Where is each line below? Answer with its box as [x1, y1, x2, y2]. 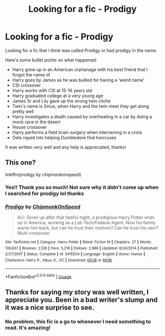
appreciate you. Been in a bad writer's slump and [5, 296, 158, 304]
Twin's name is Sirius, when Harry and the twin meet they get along [12, 103, 149, 109]
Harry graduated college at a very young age [12, 93, 104, 99]
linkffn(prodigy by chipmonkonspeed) [5, 171, 82, 177]
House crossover [12, 124, 47, 130]
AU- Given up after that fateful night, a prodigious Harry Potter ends [17, 214, 155, 220]
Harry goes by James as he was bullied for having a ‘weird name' [12, 77, 145, 83]
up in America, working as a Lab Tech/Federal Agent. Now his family [17, 219, 156, 225]
